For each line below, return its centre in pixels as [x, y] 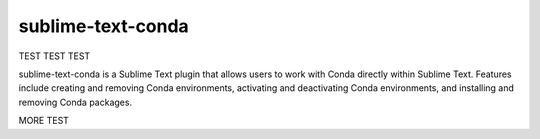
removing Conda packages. [75, 102]
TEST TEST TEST [54, 56]
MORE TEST [44, 121]
